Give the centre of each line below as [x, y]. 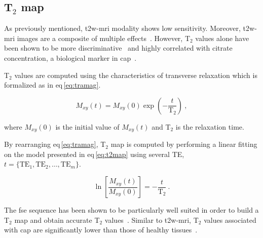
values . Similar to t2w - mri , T [152, 220]
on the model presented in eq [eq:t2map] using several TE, [94, 154]
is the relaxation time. [210, 126]
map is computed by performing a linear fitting [184, 144]
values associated [230, 220]
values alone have [222, 38]
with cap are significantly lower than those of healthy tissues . [101, 230]
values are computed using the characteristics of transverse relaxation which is [136, 75]
